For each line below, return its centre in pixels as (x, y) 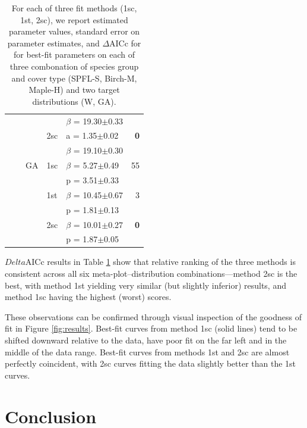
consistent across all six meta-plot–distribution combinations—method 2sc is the (151, 274)
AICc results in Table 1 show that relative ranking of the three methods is (160, 262)
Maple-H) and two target (74, 90)
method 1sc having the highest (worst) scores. (88, 297)
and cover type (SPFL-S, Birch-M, (74, 78)
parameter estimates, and (53, 43)
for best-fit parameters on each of (75, 54)
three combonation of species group (74, 66)
